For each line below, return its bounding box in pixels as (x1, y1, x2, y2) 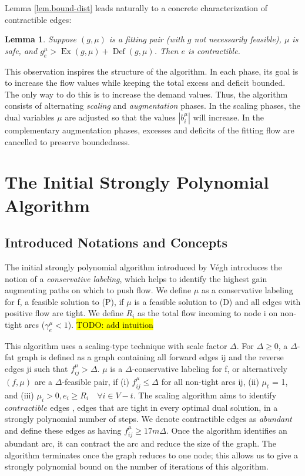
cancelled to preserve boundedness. (5, 135, 130, 148)
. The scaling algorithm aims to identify (133, 388, 277, 401)
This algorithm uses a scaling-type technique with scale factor (5, 339, 227, 351)
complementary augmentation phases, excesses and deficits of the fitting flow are (5, 123, 294, 136)
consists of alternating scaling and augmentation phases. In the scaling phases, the (5, 99, 300, 112)
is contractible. (187, 44, 240, 56)
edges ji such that (5, 362, 68, 374)
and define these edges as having (5, 424, 122, 436)
